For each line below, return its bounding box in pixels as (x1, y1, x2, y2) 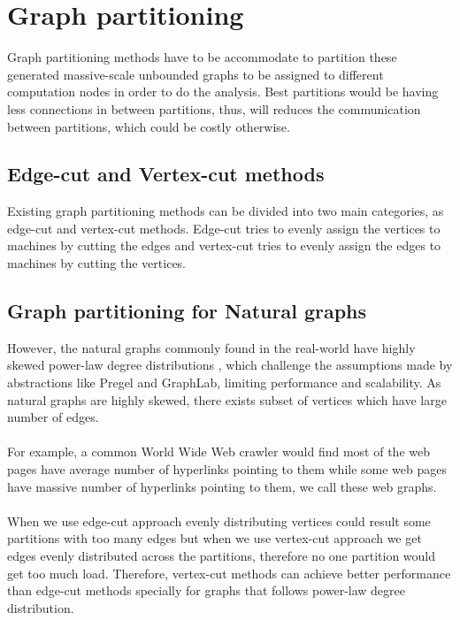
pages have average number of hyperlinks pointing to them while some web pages (7, 460, 447, 478)
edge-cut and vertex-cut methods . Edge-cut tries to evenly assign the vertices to (7, 218, 441, 237)
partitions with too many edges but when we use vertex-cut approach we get (7, 529, 422, 547)
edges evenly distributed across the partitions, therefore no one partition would (7, 547, 436, 564)
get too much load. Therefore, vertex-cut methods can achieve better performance (7, 563, 451, 582)
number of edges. (7, 408, 99, 426)
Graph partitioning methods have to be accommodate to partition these (7, 48, 397, 66)
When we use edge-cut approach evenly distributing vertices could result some (7, 511, 431, 530)
